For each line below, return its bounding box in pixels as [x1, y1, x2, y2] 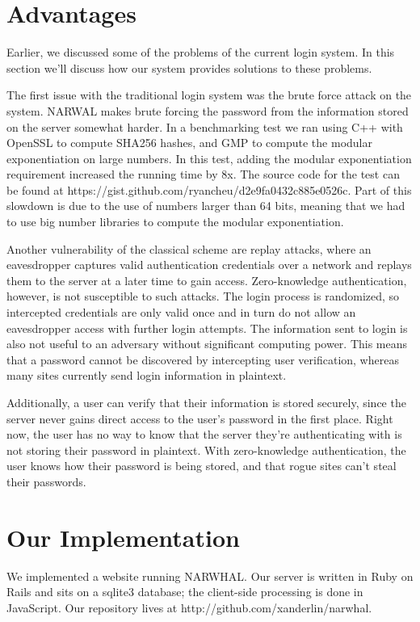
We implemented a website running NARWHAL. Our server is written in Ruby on [6, 567, 414, 584]
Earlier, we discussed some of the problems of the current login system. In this [6, 44, 395, 61]
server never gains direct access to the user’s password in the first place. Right [6, 410, 393, 427]
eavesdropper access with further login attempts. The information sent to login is [6, 319, 408, 336]
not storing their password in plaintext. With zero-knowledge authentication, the [6, 441, 406, 458]
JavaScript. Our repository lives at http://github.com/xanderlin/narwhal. [6, 599, 372, 616]
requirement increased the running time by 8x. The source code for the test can [6, 166, 400, 183]
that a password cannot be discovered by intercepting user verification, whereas [6, 351, 399, 368]
